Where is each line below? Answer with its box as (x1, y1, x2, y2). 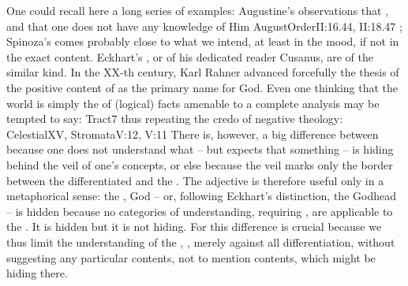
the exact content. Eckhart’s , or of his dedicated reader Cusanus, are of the (6, 48, 374, 65)
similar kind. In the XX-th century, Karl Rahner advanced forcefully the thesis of (6, 64, 399, 80)
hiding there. (6, 265, 68, 281)
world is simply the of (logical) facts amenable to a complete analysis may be (6, 95, 380, 111)
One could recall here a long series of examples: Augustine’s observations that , (6, 2, 389, 18)
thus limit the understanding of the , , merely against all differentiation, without (6, 233, 395, 250)
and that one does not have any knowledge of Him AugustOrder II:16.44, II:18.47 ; (6, 17, 402, 34)
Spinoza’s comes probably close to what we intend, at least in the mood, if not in (6, 33, 399, 50)
